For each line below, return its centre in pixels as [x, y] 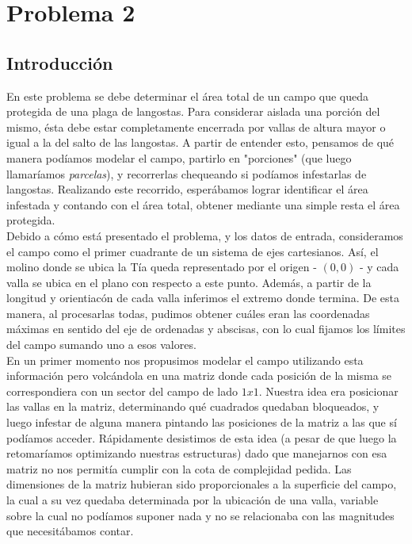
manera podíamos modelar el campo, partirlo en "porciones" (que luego [179, 157]
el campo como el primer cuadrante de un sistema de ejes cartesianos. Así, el [193, 251]
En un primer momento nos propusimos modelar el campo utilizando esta [185, 360]
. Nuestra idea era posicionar [328, 391]
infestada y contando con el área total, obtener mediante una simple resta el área [203, 204]
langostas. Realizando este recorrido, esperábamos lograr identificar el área [187, 189]
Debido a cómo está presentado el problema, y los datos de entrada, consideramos [205, 235]
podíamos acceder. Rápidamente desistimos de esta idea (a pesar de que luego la [202, 437]
